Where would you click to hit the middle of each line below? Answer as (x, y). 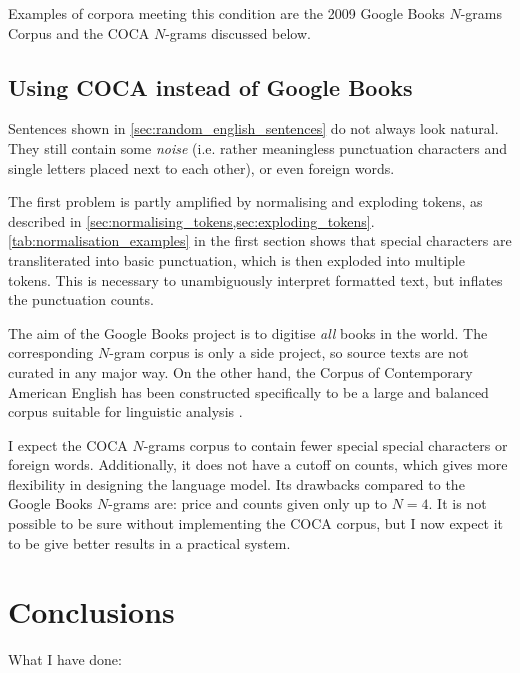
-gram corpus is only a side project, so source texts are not (289, 352)
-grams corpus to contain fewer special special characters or (325, 444)
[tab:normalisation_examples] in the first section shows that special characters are (260, 240)
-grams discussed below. (238, 32)
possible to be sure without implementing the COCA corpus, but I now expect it (256, 523)
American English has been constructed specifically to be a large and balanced (248, 391)
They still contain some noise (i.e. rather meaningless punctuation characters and (258, 147)
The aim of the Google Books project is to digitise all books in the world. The (248, 332)
